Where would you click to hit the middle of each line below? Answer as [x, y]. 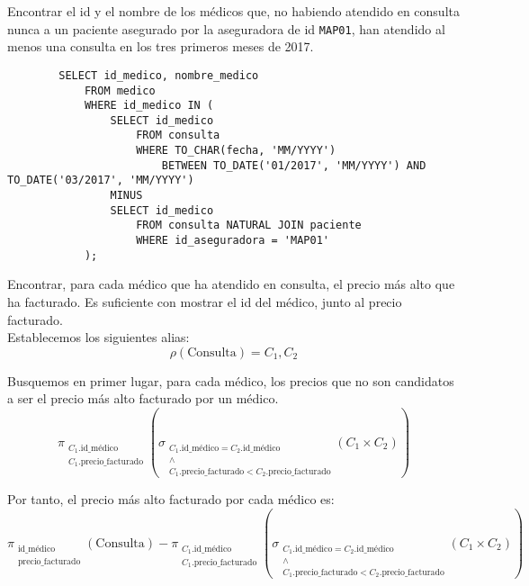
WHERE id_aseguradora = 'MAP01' [233, 241]
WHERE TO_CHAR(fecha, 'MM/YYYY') [236, 151]
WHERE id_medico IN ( [149, 106]
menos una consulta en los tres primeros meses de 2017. [161, 46]
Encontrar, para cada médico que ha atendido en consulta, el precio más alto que [231, 284]
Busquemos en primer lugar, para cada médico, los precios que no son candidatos [231, 380]
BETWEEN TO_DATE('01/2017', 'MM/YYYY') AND [294, 165]
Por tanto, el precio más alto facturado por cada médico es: [171, 499]
